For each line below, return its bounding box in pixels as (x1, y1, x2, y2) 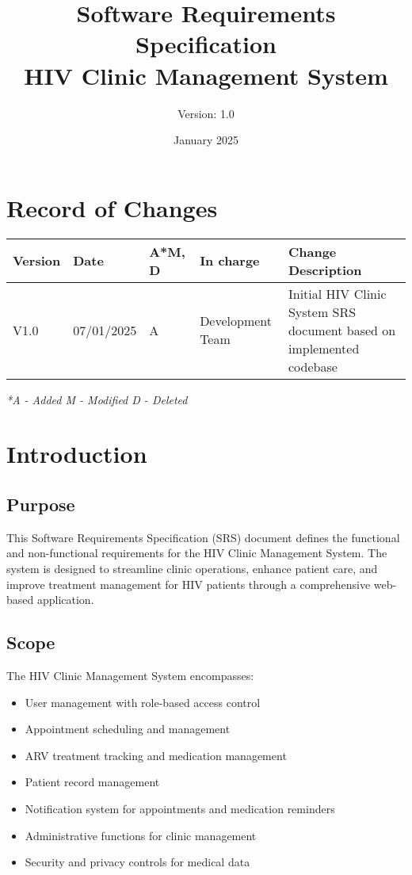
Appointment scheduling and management (25, 720, 231, 737)
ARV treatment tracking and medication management (25, 747, 287, 763)
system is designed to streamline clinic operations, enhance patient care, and (6, 560, 378, 576)
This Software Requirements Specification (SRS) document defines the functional (6, 529, 400, 545)
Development (200, 311, 273, 331)
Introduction (6, 437, 147, 470)
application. (36, 591, 94, 608)
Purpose (6, 491, 75, 516)
